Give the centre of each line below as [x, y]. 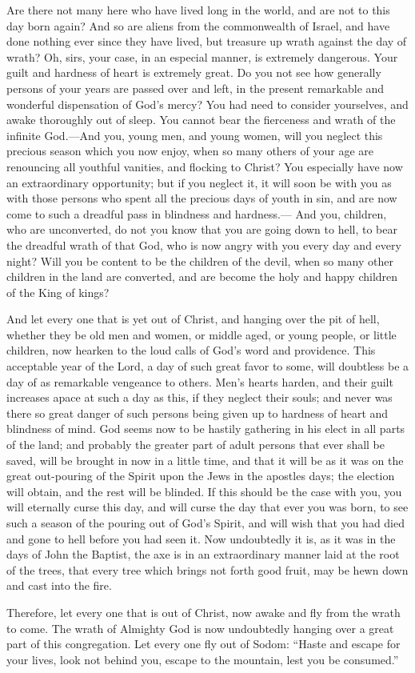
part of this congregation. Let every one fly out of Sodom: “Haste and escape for [204, 644]
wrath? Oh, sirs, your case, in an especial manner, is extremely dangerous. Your [202, 56]
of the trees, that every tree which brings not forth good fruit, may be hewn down [207, 569]
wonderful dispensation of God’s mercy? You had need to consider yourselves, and [207, 104]
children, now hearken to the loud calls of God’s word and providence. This [191, 350]
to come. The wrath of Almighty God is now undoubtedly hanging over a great [200, 628]
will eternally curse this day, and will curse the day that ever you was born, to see [207, 507]
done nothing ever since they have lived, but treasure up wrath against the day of [207, 41]
